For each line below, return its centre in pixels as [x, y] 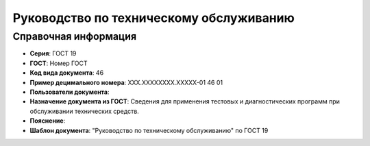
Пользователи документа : [70, 92]
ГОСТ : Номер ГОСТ [59, 63]
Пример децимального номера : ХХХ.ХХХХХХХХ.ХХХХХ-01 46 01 [126, 82]
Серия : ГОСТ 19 [53, 53]
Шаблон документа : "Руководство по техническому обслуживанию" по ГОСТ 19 [149, 130]
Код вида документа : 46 [67, 73]
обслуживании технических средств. [85, 111]
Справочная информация [75, 36]
